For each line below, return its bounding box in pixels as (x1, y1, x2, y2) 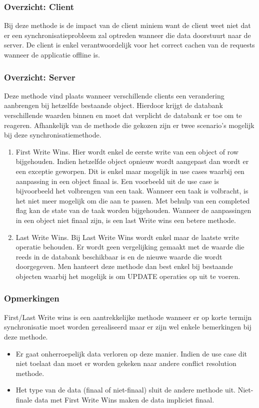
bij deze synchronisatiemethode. (4, 129, 101, 140)
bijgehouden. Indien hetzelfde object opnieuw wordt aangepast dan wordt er (15, 156, 249, 166)
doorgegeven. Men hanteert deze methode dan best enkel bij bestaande (15, 261, 233, 271)
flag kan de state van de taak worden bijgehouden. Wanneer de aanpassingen (15, 205, 251, 215)
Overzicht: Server (4, 70, 75, 83)
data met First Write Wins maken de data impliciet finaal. (34, 394, 214, 404)
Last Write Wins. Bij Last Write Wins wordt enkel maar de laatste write (15, 231, 239, 242)
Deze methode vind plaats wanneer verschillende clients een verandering (4, 90, 224, 100)
